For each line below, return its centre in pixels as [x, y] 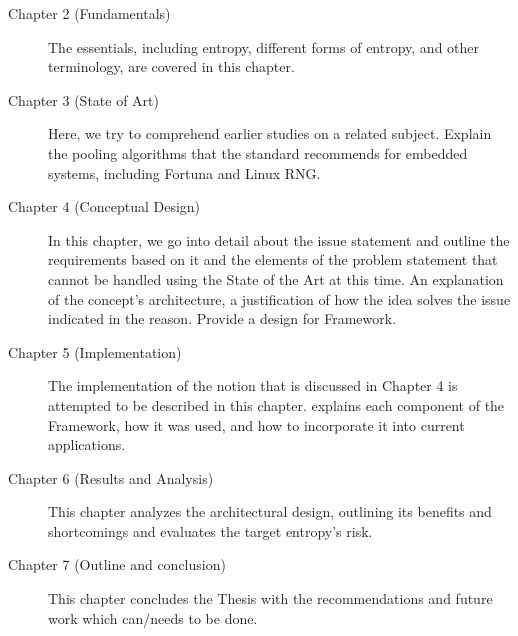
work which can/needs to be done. [153, 617]
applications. [87, 444]
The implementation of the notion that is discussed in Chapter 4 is [253, 385]
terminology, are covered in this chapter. [171, 66]
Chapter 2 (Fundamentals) [89, 13]
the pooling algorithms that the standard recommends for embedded [258, 152]
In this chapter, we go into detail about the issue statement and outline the [279, 239]
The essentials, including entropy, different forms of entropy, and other [264, 46]
